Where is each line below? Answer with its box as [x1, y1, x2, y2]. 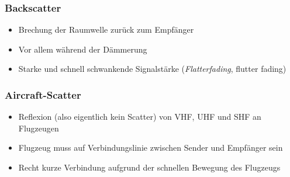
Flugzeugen [18, 122, 59, 134]
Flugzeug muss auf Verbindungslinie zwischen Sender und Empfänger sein [18, 141, 283, 154]
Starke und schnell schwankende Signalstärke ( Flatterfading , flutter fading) [18, 63, 286, 75]
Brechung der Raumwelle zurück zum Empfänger [18, 23, 194, 36]
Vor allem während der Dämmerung [18, 43, 147, 55]
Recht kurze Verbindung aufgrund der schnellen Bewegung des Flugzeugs [18, 161, 281, 173]
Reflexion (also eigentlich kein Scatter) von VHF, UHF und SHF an [18, 110, 261, 123]
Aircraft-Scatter [5, 87, 81, 102]
